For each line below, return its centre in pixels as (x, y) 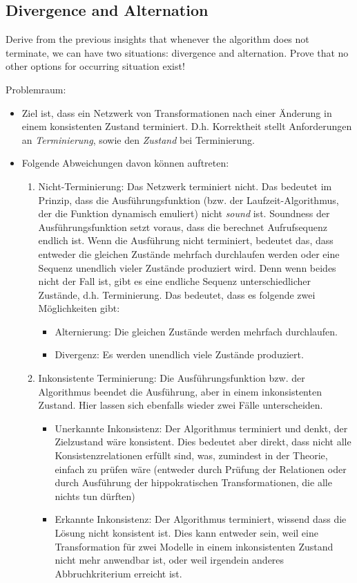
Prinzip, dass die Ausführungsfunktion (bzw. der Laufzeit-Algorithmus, (189, 200)
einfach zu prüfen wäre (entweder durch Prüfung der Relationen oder (201, 469)
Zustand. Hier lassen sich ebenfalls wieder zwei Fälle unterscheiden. (181, 405)
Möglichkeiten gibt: (79, 308)
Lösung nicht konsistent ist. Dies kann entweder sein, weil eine (186, 533)
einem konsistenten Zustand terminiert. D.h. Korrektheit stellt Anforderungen (187, 126)
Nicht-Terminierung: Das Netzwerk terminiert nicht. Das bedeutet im (185, 186)
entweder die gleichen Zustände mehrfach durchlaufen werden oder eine (189, 253)
